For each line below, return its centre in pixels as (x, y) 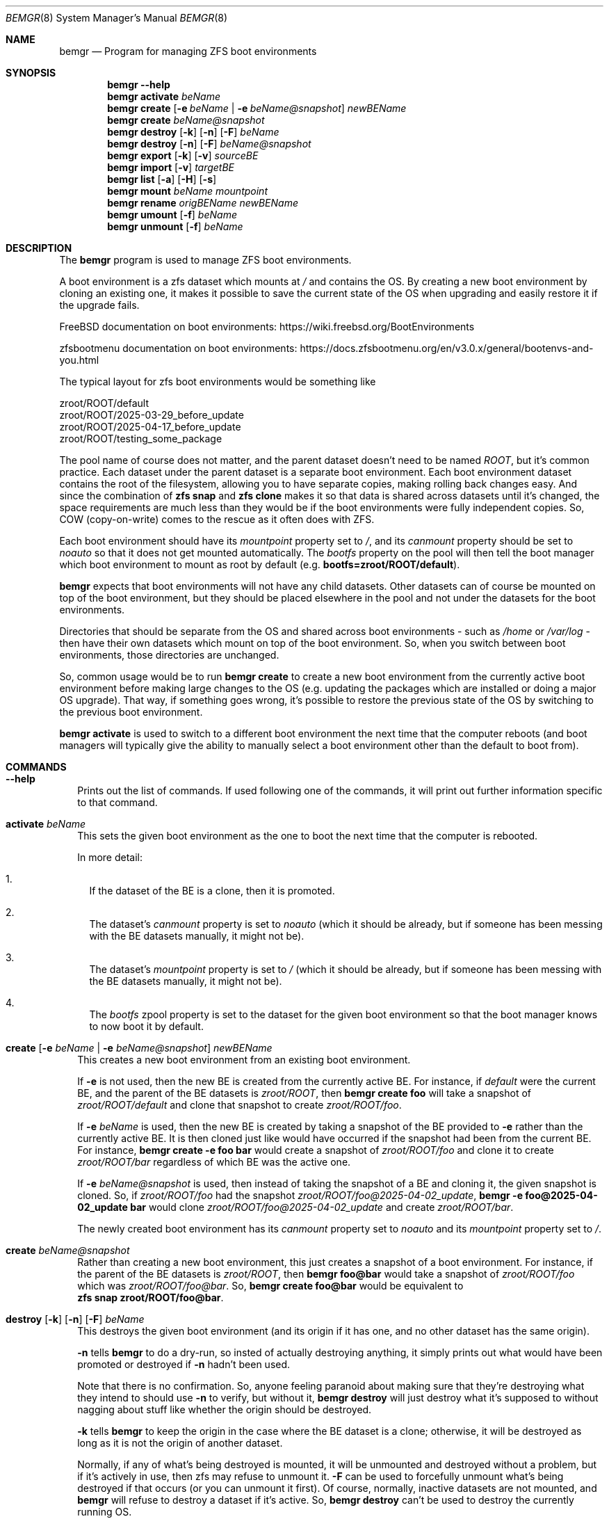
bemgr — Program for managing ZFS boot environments (188, 51)
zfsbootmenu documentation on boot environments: (178, 348)
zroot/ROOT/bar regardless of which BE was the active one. (214, 1162)
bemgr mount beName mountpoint (187, 191)
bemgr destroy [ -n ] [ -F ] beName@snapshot (209, 144)
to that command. (117, 802)
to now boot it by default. (146, 1026)
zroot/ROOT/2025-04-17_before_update (150, 427)
